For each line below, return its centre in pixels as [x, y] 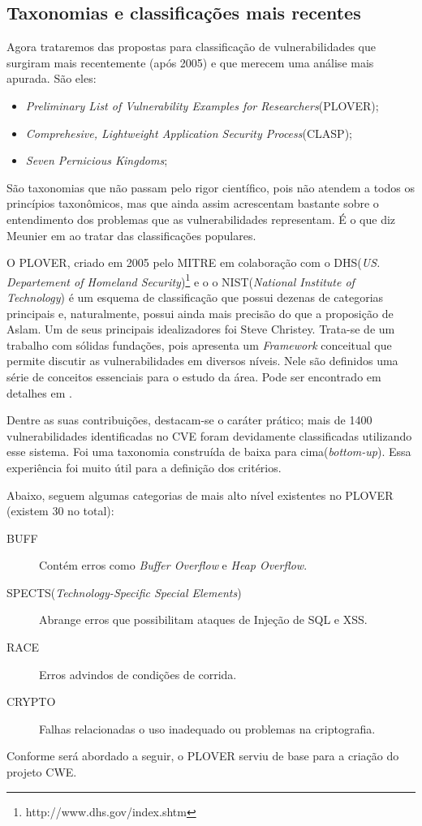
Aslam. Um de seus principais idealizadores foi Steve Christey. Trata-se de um [201, 329]
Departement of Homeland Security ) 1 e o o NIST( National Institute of [181, 280]
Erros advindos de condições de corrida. [138, 674]
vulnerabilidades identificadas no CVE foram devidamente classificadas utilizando [209, 435]
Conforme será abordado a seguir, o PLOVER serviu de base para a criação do [203, 756]
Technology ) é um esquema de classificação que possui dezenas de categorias [195, 297]
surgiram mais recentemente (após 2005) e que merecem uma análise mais [190, 62]
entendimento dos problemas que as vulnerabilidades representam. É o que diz [201, 219]
